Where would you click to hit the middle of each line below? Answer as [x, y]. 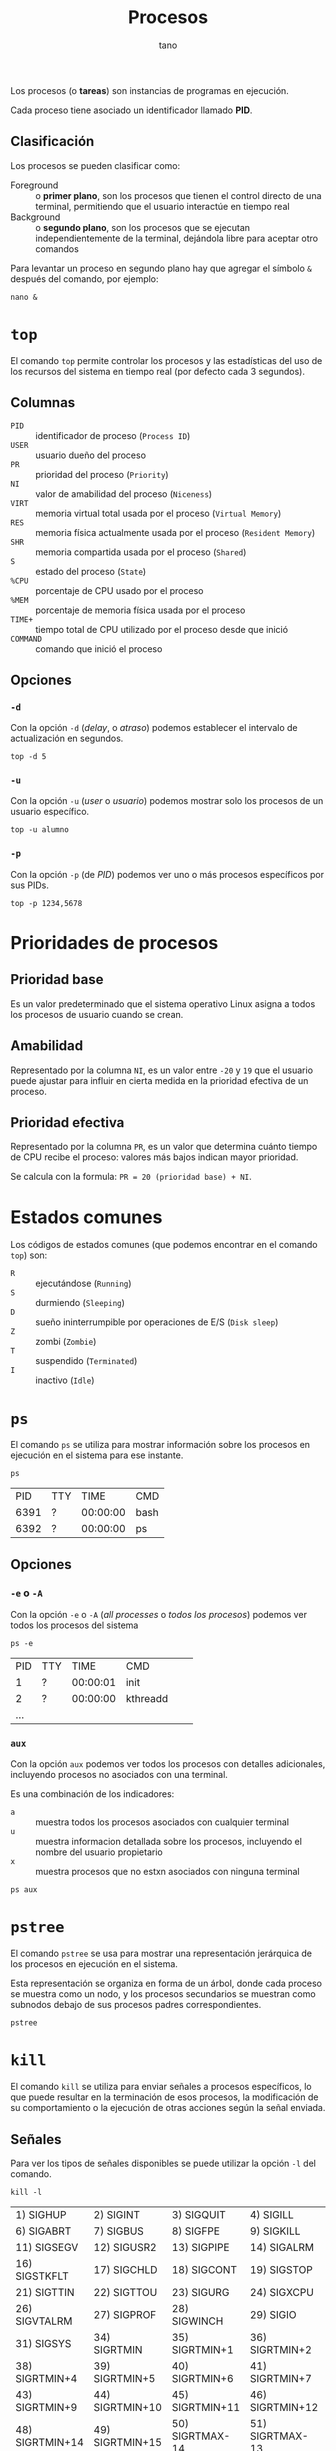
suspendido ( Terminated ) [86, 1361]
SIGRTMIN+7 [280, 2378]
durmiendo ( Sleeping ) [80, 1303]
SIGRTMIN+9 [46, 2407]
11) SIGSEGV [47, 2247]
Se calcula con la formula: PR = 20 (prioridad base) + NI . [131, 1177]
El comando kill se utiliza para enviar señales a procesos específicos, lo [161, 2087]
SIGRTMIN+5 [124, 2378]
